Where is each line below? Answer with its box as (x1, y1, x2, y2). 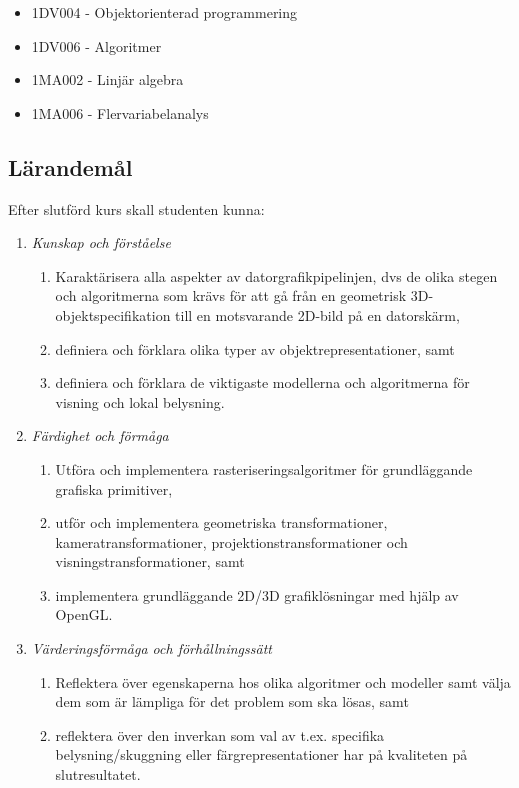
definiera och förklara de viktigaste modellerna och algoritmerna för (55, 372, 470, 393)
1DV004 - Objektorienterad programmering (31, 2, 298, 22)
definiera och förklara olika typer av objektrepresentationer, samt (55, 338, 455, 359)
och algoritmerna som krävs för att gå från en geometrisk (55, 285, 407, 306)
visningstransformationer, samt (55, 551, 245, 572)
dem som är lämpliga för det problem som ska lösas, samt (55, 691, 409, 712)
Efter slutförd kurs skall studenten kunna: (8, 198, 265, 219)
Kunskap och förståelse (31, 232, 171, 253)
